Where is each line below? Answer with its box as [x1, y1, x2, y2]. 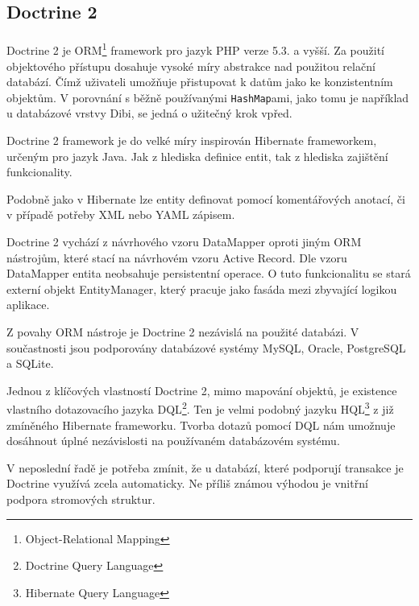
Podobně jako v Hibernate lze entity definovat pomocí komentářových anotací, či [6, 190, 405, 207]
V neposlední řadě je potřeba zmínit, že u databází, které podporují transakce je [6, 459, 404, 476]
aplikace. [6, 296, 50, 313]
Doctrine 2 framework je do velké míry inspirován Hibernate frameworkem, [6, 132, 377, 149]
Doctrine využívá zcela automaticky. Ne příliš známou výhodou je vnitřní [6, 475, 368, 492]
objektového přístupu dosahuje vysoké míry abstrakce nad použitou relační [6, 57, 375, 74]
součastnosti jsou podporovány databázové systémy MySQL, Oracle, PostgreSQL [6, 339, 406, 356]
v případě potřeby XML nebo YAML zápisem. [6, 206, 235, 223]
